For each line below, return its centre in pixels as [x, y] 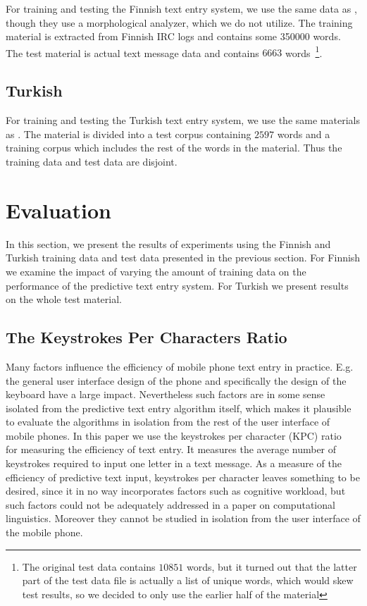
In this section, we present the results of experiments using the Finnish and [168, 243]
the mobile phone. [44, 532]
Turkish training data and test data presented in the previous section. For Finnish [183, 258]
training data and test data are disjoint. [92, 162]
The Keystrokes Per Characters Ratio [147, 337]
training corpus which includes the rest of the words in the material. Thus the [174, 148]
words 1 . [304, 51]
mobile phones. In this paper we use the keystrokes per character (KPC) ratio [174, 435]
